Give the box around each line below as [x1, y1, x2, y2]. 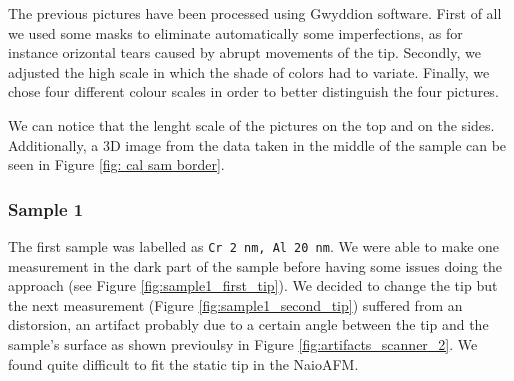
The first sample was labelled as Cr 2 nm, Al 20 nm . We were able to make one [8, 235, 500, 256]
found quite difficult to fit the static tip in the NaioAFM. [8, 353, 359, 374]
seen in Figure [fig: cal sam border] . [8, 154, 225, 175]
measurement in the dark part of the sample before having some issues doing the [8, 255, 503, 276]
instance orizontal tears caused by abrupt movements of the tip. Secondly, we [8, 42, 481, 63]
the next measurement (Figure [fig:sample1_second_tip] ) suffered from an [8, 294, 463, 315]
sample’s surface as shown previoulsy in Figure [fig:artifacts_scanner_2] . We [8, 334, 478, 354]
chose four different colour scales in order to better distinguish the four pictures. [8, 81, 499, 102]
